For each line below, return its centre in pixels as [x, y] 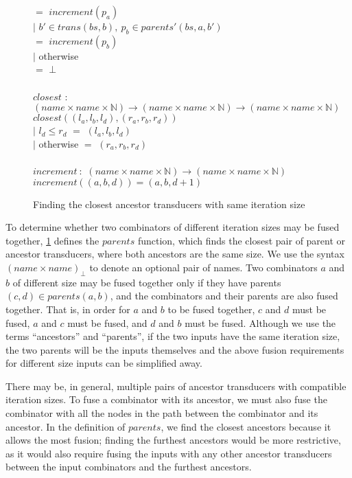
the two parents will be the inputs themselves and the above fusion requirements [175, 349]
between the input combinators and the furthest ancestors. [129, 467]
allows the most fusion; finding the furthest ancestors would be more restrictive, [173, 440]
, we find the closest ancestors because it [246, 426]
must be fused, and [107, 322]
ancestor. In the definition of [66, 426]
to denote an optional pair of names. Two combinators [203, 267]
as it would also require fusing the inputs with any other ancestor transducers [169, 453]
